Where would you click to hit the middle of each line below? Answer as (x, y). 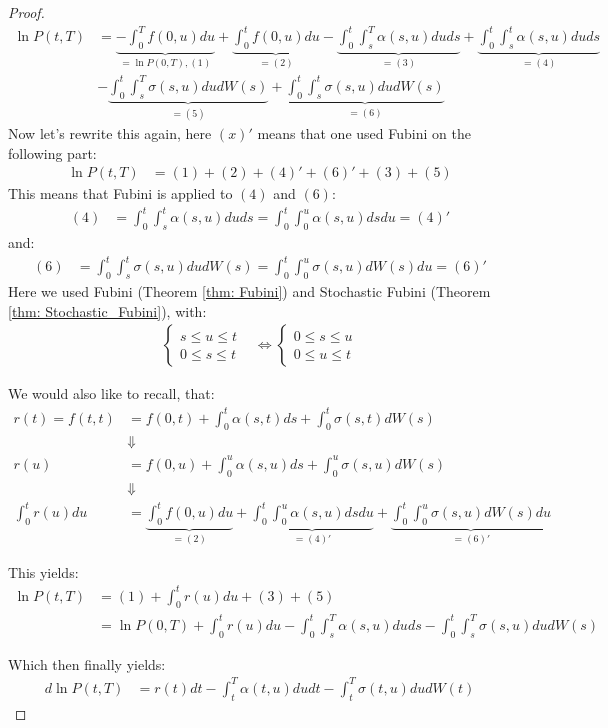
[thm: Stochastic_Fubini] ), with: (107, 310)
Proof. (26, 12)
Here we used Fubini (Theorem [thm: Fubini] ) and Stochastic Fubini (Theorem (249, 291)
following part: (52, 152)
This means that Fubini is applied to (120, 193)
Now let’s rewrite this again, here (110, 133)
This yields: (43, 571)
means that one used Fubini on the (364, 133)
